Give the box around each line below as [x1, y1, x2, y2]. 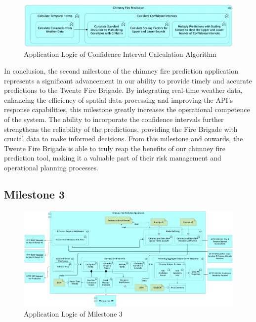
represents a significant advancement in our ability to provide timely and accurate [4, 75, 252, 85]
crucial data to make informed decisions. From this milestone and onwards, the [4, 133, 243, 144]
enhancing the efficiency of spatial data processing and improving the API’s [4, 94, 233, 105]
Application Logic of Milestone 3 [24, 309, 123, 319]
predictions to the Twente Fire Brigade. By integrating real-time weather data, [4, 85, 243, 95]
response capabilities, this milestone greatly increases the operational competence [4, 104, 250, 115]
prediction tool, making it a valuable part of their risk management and [4, 153, 221, 163]
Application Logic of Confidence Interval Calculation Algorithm [24, 49, 216, 59]
